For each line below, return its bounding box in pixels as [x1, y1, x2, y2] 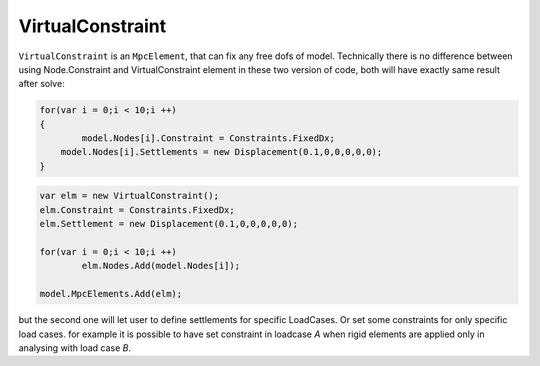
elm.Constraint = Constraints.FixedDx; [39, 204, 235, 215]
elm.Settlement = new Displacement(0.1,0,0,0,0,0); [39, 218, 299, 230]
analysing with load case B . [18, 341, 132, 354]
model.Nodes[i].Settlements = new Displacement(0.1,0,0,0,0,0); [60, 146, 383, 158]
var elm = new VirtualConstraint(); [39, 190, 220, 202]
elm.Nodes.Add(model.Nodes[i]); [81, 260, 240, 272]
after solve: [18, 78, 65, 90]
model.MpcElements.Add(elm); [39, 288, 183, 300]
